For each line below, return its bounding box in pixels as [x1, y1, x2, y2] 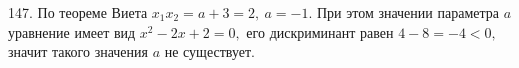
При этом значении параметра [316, 2, 499, 22]
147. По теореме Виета [8, 2, 148, 22]
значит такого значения [8, 41, 148, 62]
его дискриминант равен [246, 21, 394, 42]
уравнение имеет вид [8, 21, 136, 42]
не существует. [164, 41, 255, 62]
